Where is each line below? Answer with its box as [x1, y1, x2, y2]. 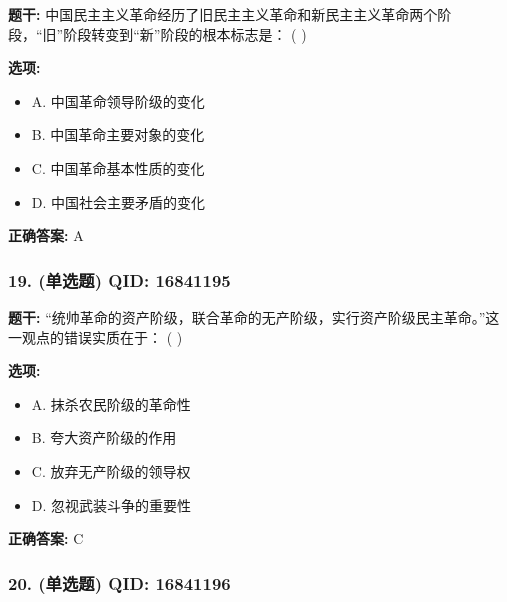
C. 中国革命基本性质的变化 [31, 157, 205, 178]
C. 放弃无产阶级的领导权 [31, 460, 191, 481]
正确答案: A [8, 225, 84, 246]
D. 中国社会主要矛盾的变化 [31, 191, 206, 212]
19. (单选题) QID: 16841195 [8, 267, 231, 292]
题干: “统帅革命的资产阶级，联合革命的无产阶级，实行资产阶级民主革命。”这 [8, 306, 500, 327]
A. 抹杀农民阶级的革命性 [31, 393, 191, 414]
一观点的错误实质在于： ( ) [8, 326, 183, 347]
